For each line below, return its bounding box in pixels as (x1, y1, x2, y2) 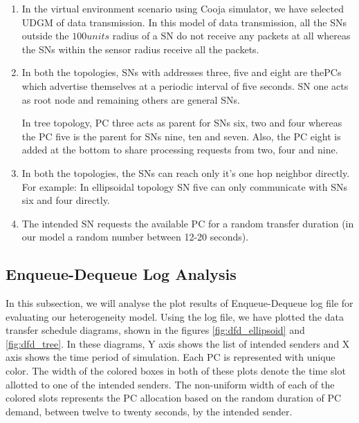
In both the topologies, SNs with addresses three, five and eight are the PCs (21, 65, 342, 79)
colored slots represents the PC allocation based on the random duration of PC (6, 391, 342, 405)
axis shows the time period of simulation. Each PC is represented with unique (6, 350, 335, 364)
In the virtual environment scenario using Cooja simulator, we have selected (21, 1, 344, 15)
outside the (21, 28, 69, 43)
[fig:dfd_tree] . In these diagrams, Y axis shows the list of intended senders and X (6, 336, 350, 350)
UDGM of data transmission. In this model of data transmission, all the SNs (21, 15, 347, 29)
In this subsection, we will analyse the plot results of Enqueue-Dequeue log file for (6, 296, 353, 310)
